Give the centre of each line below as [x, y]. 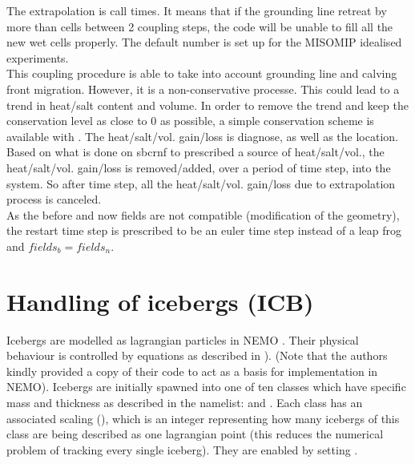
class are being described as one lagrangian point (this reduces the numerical [195, 434]
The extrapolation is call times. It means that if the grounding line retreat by [197, 10]
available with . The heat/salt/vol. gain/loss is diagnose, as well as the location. [202, 136]
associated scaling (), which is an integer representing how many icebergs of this [203, 418]
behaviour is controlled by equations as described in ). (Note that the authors [197, 355]
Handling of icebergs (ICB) [160, 301]
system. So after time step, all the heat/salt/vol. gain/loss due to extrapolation [201, 183]
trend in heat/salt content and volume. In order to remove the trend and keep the [207, 105]
